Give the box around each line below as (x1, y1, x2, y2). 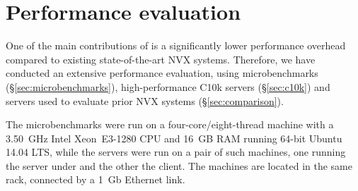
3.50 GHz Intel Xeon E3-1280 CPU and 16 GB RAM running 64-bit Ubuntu (6, 130, 342, 145)
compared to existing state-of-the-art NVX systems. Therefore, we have (6, 51, 316, 66)
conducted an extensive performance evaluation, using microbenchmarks (6, 66, 318, 80)
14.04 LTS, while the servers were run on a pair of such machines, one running (6, 144, 346, 159)
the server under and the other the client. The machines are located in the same (6, 158, 352, 173)
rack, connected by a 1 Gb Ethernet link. (6, 172, 185, 187)
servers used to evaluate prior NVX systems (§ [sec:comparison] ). (6, 93, 284, 108)
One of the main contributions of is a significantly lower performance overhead (6, 38, 346, 53)
